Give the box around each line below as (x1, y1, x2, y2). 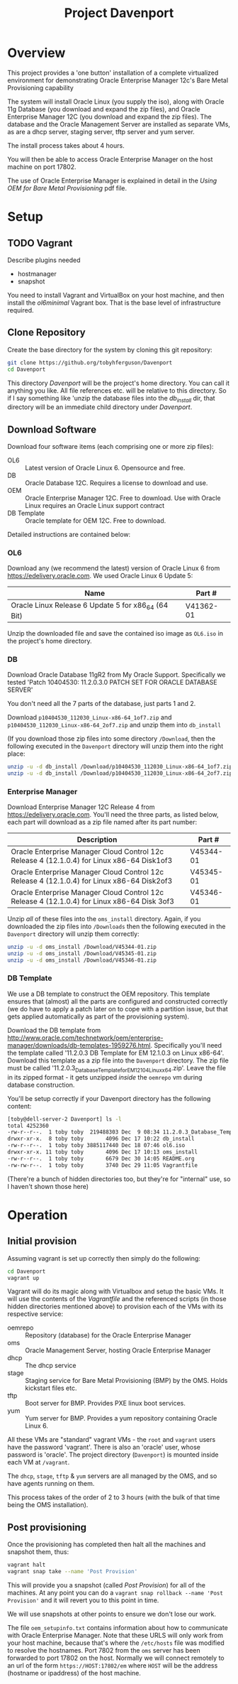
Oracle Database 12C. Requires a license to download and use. (25, 479, 208, 487)
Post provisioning (7, 1521, 87, 1533)
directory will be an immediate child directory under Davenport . (7, 403, 193, 411)
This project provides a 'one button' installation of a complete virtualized (7, 68, 219, 77)
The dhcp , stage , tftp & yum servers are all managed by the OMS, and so (7, 1472, 217, 1480)
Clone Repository (7, 327, 86, 339)
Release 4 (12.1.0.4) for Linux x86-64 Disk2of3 (11, 876, 173, 886)
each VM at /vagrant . (7, 1458, 70, 1467)
